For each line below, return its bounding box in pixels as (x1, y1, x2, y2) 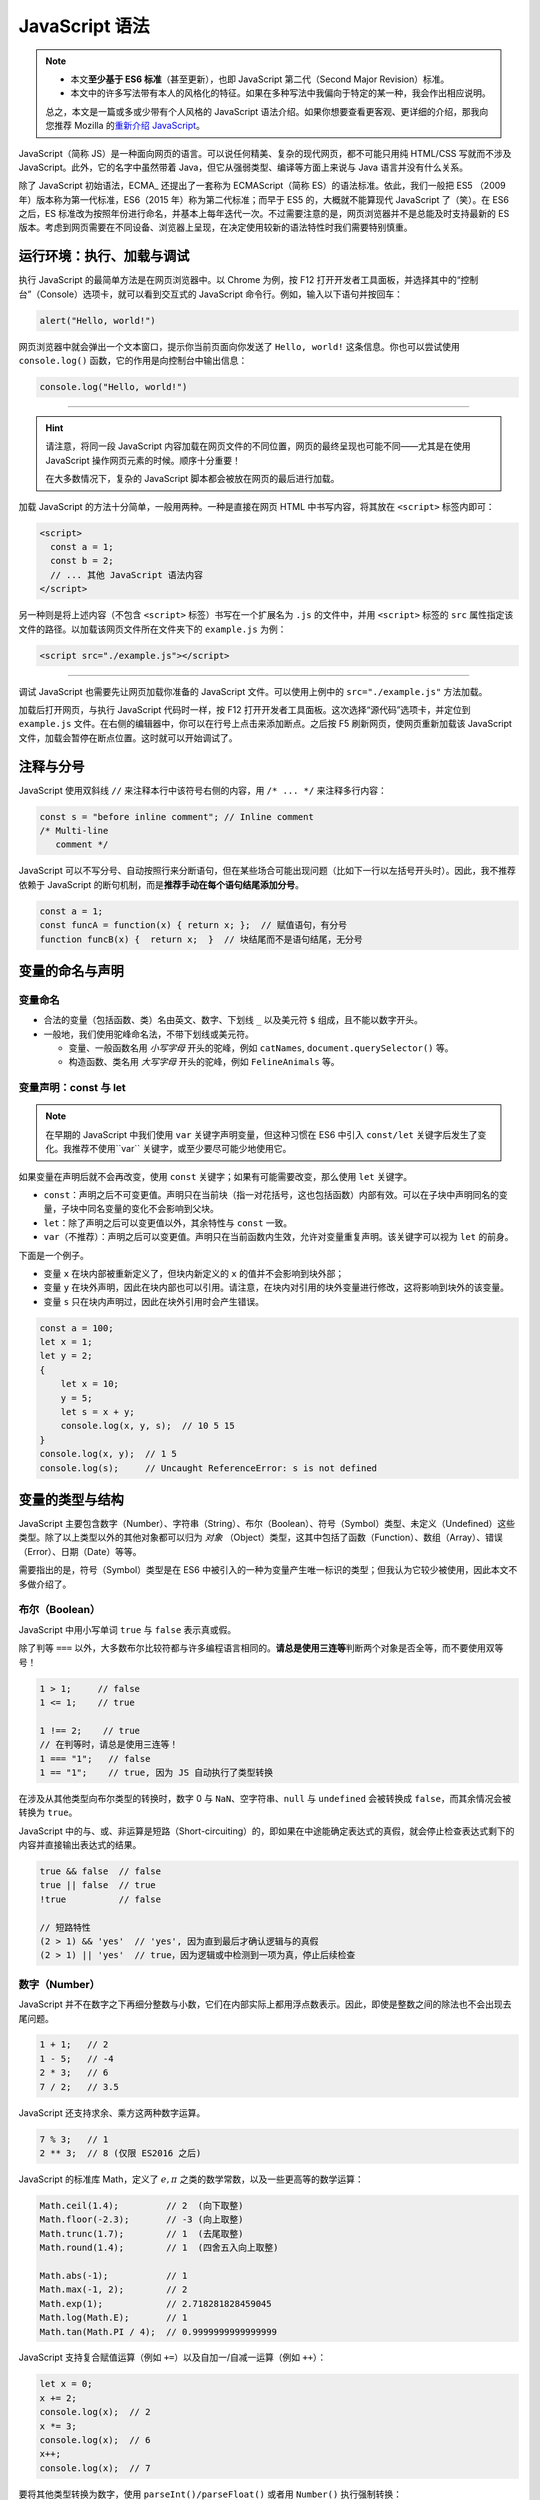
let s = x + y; (60, 1406, 135, 1418)
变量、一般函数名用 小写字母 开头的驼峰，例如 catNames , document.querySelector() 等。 (68, 1042, 454, 1054)
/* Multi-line (39, 825, 109, 836)
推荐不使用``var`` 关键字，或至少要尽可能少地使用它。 (71, 1143, 292, 1155)
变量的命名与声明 (18, 962, 124, 979)
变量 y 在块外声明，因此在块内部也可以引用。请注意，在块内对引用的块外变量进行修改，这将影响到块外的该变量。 (43, 1281, 510, 1294)
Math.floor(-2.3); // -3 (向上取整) (39, 2214, 244, 2225)
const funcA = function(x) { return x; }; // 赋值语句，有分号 (39, 920, 347, 931)
